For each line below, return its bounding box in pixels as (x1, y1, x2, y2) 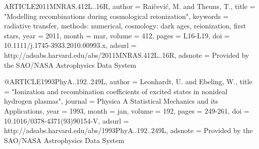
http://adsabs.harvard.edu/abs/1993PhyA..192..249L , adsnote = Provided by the (4, 125, 253, 136)
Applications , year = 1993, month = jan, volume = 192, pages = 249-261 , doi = (4, 105, 250, 116)
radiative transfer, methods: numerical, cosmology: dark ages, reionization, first (4, 20, 246, 31)
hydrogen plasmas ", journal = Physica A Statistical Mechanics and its (4, 96, 219, 106)
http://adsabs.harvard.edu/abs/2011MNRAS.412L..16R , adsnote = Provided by (4, 49, 249, 60)
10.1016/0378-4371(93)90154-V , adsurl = (4, 115, 129, 126)
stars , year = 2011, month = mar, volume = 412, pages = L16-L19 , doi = (4, 30, 230, 40)
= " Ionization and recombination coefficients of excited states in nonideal (4, 86, 228, 96)
